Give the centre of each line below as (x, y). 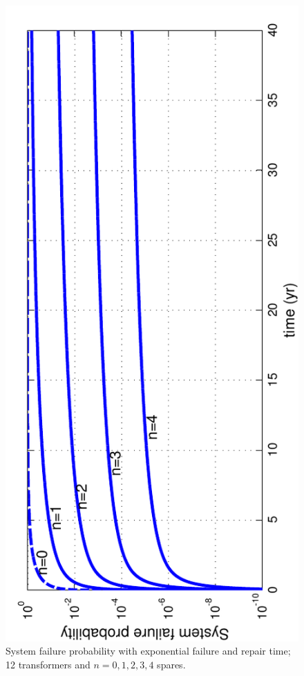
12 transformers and (48, 665)
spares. (171, 665)
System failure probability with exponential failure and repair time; (148, 651)
